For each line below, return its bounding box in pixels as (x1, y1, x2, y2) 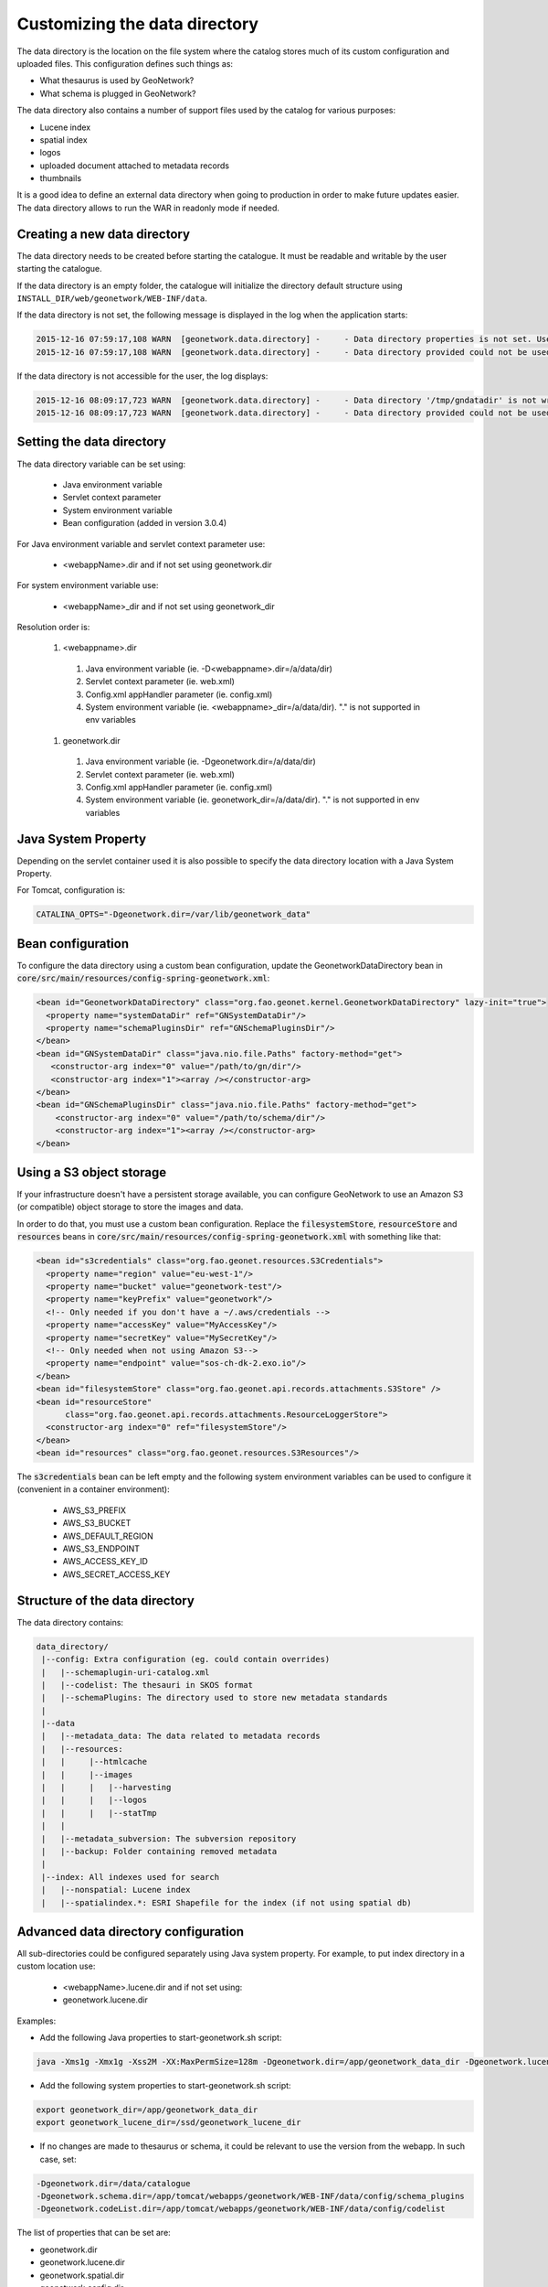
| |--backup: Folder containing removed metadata (41, 1846, 278, 1856)
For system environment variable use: (16, 580, 159, 591)
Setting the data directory (16, 435, 166, 450)
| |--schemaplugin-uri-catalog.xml (41, 1667, 210, 1678)
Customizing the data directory (16, 14, 259, 34)
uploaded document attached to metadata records (39, 160, 230, 171)
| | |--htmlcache (41, 1756, 148, 1767)
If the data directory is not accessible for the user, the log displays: (16, 370, 269, 381)
